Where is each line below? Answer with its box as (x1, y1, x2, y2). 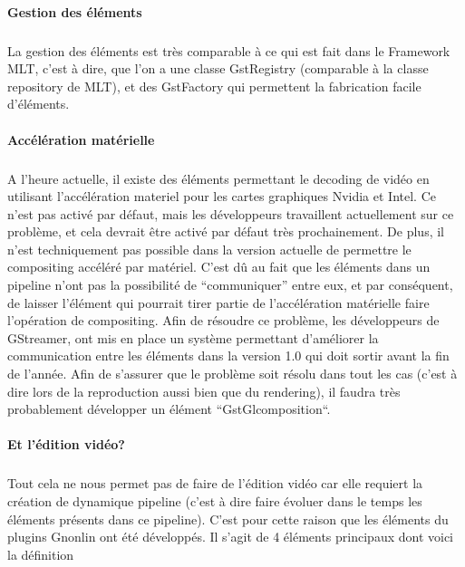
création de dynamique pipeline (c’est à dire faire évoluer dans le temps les (7, 491, 422, 510)
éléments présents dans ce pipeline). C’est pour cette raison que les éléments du (7, 509, 449, 528)
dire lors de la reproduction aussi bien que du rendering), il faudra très (7, 381, 401, 400)
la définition (7, 544, 74, 563)
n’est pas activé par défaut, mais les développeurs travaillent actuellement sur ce (7, 204, 454, 223)
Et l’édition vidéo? (7, 435, 125, 454)
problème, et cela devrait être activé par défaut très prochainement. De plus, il (7, 222, 445, 241)
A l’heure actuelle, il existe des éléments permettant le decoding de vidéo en (7, 168, 430, 187)
